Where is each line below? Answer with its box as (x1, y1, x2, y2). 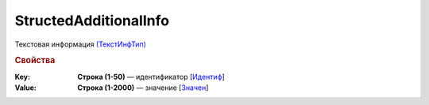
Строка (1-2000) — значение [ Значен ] (77, 83, 209, 92)
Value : (14, 83, 37, 92)
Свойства (14, 55, 56, 66)
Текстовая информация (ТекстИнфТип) (14, 39, 147, 49)
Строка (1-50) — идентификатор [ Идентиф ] (77, 72, 226, 81)
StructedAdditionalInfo (14, 12, 170, 29)
